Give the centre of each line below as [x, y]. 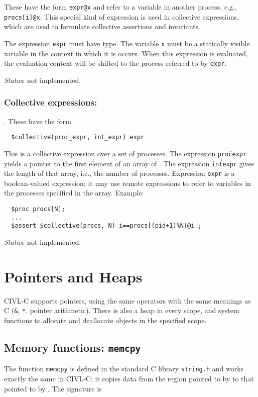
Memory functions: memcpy [73, 347]
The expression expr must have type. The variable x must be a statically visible [127, 43]
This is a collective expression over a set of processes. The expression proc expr [125, 153]
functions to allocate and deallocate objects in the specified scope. [105, 320]
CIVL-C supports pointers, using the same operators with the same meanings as [127, 300]
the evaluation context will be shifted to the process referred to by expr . [115, 63]
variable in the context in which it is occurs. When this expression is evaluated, [126, 53]
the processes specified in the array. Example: [74, 193]
